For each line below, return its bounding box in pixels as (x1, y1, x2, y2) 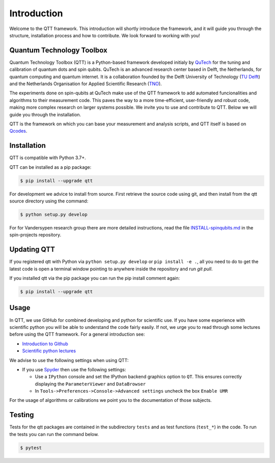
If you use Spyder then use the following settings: (22, 366, 126, 372)
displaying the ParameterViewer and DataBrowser (35, 380, 146, 387)
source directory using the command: (9, 198, 89, 204)
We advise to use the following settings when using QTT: (9, 357, 129, 363)
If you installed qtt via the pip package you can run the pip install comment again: (9, 275, 180, 281)
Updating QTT (9, 245, 56, 254)
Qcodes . (9, 128, 28, 134)
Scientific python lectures (22, 348, 76, 354)
